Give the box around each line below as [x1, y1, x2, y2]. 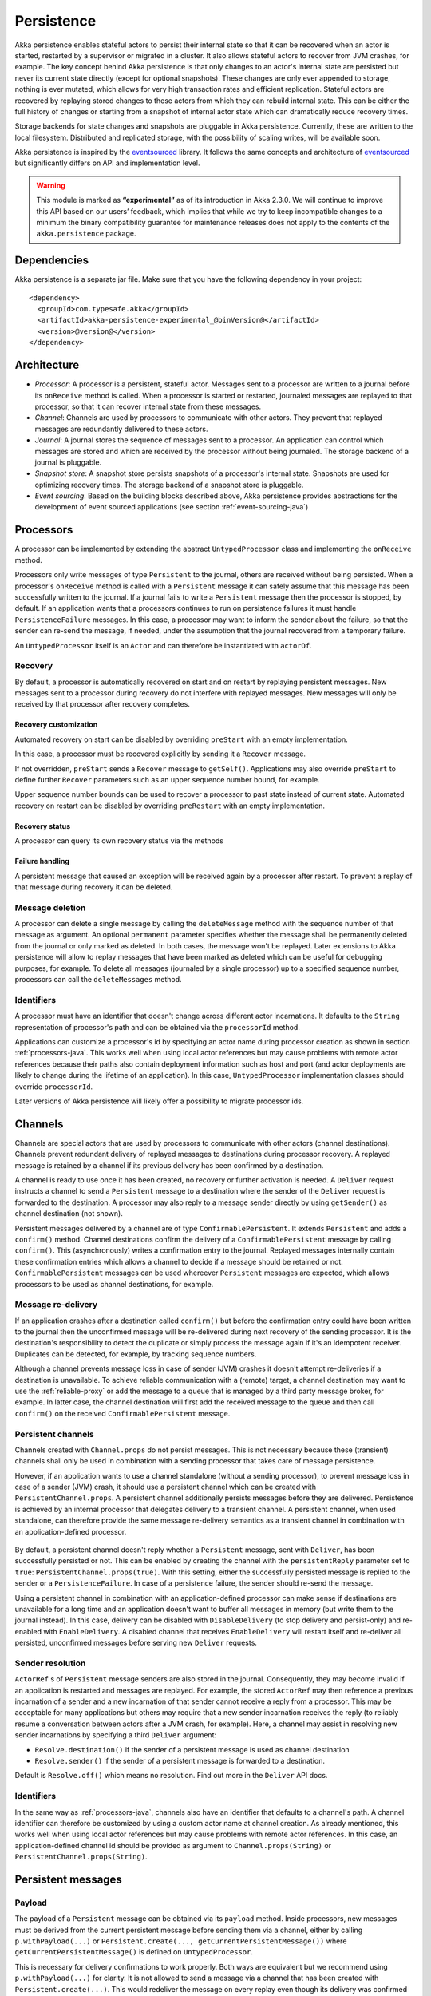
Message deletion [14, 902, 86, 913]
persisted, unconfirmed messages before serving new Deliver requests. [14, 1638, 257, 1648]
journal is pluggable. [34, 457, 102, 467]
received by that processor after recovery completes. [14, 699, 191, 709]
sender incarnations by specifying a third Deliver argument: [14, 1730, 217, 1740]
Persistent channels [14, 1428, 95, 1440]
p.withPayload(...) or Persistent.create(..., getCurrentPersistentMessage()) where [14, 1936, 347, 1946]
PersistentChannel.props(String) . [14, 1852, 148, 1862]
